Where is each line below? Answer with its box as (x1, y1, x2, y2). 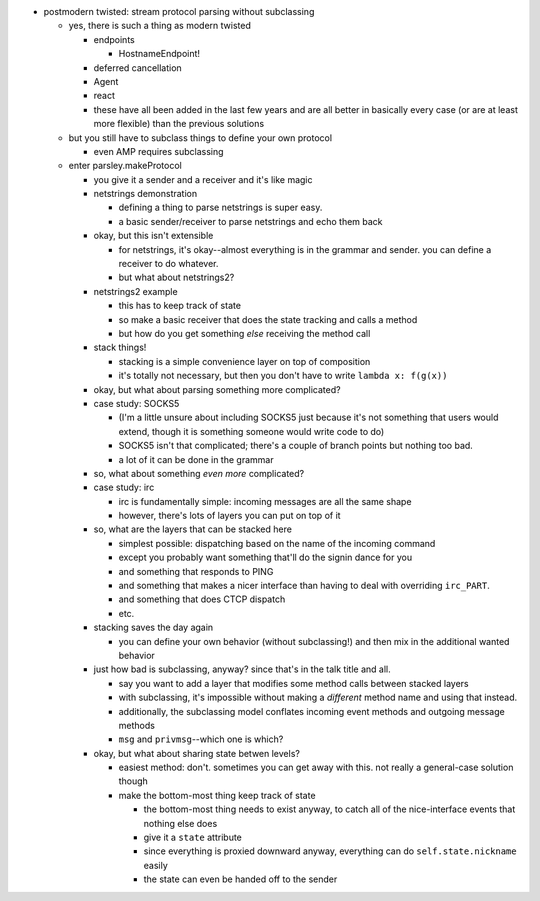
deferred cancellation (93, 61, 182, 74)
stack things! (93, 341, 147, 354)
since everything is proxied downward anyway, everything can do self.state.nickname (143, 845, 517, 857)
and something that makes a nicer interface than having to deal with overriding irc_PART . (118, 580, 490, 592)
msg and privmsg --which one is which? (118, 733, 284, 745)
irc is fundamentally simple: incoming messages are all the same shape (118, 495, 412, 507)
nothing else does (143, 817, 218, 829)
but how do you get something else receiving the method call (118, 327, 371, 339)
